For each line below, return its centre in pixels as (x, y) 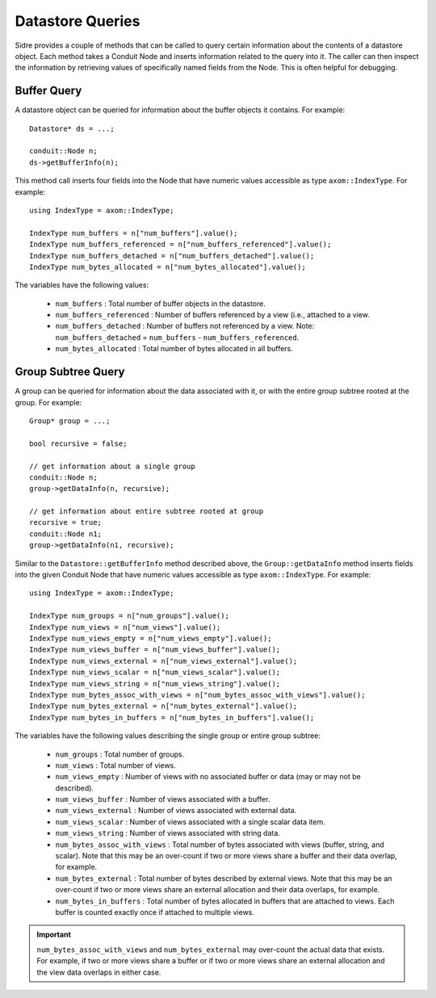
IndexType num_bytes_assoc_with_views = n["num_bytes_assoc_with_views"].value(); (197, 695)
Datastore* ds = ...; (72, 128)
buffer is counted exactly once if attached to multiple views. (155, 912)
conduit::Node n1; (66, 534)
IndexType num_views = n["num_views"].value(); (125, 627)
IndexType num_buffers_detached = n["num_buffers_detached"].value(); (172, 256)
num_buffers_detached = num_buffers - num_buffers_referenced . (177, 337)
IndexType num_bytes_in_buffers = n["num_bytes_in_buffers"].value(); (172, 717)
